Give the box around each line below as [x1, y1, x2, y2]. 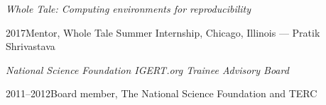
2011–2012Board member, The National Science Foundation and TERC [6, 86, 317, 101]
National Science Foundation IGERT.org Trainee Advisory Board [6, 62, 289, 77]
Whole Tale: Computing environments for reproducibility [6, 1, 251, 16]
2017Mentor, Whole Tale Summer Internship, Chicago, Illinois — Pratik [6, 25, 320, 39]
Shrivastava [6, 39, 55, 54]
